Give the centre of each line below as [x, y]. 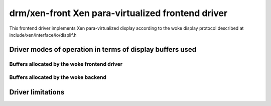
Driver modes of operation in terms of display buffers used [103, 49]
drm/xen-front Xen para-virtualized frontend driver [118, 13]
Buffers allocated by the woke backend [58, 77]
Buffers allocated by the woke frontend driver [66, 64]
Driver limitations [37, 92]
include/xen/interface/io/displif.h [43, 35]
